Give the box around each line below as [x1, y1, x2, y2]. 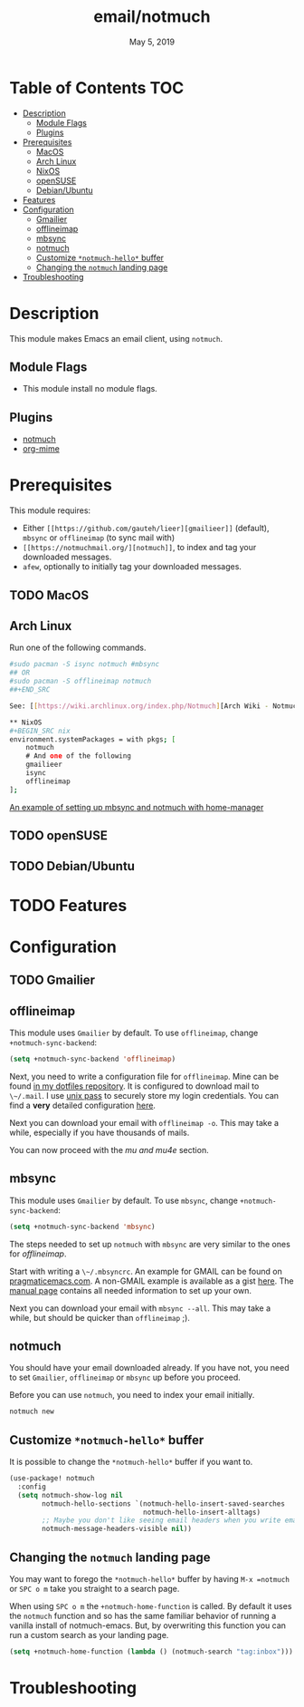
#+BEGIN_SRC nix [9, 726, 71, 735]
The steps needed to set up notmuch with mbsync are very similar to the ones [9, 1238, 291, 1249]
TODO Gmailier [9, 973, 96, 988]
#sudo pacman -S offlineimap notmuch [9, 677, 152, 686]
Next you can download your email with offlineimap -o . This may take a [9, 1117, 279, 1128]
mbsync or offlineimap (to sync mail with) [22, 532, 175, 543]
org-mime [22, 443, 61, 454]
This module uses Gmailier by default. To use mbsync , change [9, 1195, 238, 1206]
